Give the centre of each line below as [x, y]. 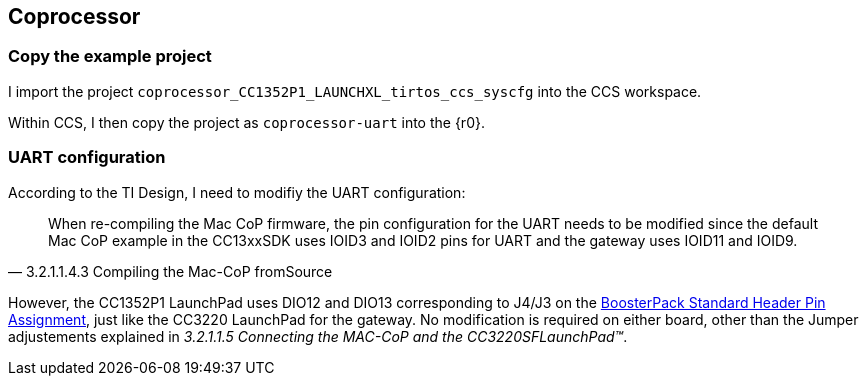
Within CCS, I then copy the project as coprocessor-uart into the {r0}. [246, 122]
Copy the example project [110, 56]
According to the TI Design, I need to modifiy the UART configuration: [237, 192]
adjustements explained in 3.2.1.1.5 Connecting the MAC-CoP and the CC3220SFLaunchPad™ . [318, 336]
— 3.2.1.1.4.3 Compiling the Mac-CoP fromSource [170, 271]
